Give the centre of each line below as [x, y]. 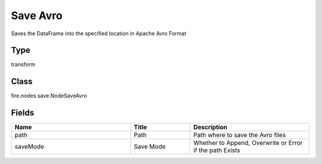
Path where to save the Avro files [240, 135]
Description [210, 127]
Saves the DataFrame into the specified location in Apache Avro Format [99, 33]
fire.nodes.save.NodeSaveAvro [49, 96]
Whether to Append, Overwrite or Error [248, 143]
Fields [23, 113]
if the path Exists [217, 150]
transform [23, 64]
